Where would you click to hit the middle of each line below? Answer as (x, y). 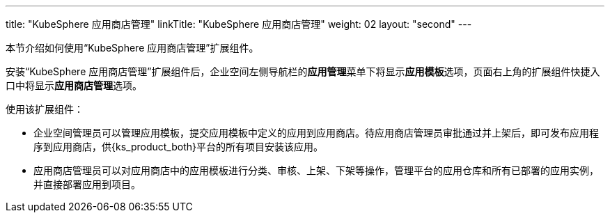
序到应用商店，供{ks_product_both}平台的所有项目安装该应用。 (178, 147)
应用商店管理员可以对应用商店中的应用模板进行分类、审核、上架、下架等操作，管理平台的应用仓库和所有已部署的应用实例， (316, 170)
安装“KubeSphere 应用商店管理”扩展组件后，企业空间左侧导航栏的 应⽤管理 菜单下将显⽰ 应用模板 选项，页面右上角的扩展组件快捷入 (303, 71)
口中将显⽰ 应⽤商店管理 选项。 (74, 85)
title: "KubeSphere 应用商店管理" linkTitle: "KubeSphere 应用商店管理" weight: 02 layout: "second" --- (239, 24)
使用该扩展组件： (45, 109)
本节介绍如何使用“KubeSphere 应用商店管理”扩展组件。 (132, 48)
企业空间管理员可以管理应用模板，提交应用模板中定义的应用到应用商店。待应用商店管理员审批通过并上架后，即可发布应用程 (316, 133)
